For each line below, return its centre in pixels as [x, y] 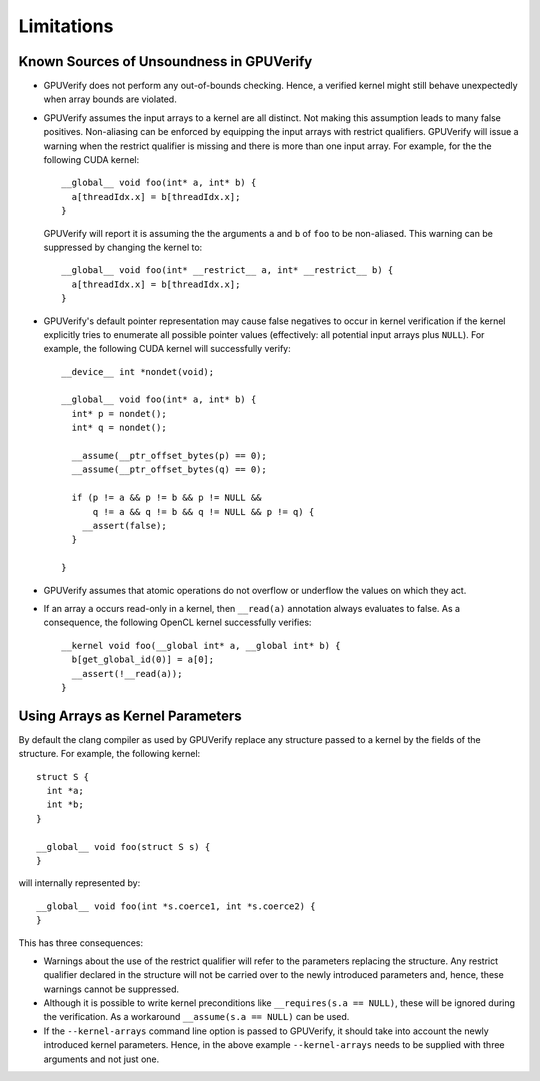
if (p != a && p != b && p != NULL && [166, 498]
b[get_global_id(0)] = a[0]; [143, 659]
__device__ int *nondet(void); [138, 371]
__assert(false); [124, 525]
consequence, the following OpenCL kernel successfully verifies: [177, 622]
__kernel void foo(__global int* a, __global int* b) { [201, 645]
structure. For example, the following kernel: [109, 754]
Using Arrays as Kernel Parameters [130, 715]
